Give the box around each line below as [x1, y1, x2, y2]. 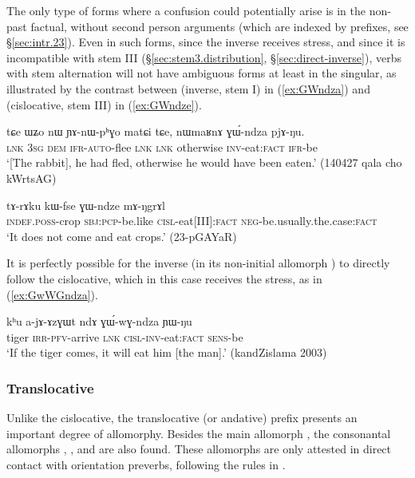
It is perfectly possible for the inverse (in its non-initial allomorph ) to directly [6, 255, 390, 271]
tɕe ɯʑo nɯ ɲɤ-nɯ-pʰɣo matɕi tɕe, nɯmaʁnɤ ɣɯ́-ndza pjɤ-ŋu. [6, 123, 305, 140]
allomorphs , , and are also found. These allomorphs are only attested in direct [6, 440, 392, 457]
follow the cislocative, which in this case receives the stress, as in [6, 270, 322, 286]
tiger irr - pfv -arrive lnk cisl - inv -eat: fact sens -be [6, 328, 243, 345]
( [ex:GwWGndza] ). [6, 286, 98, 302]
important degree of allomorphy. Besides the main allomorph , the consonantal [6, 425, 391, 441]
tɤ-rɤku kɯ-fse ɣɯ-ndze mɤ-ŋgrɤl [6, 196, 165, 213]
